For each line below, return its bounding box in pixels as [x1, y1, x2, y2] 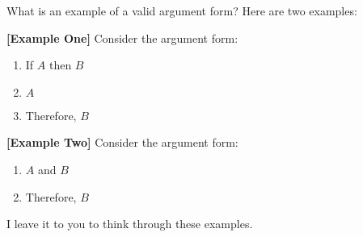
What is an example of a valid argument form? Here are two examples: [6, 2, 357, 19]
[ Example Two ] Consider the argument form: [6, 134, 238, 151]
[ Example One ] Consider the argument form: [6, 29, 238, 46]
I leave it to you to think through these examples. [6, 215, 253, 232]
